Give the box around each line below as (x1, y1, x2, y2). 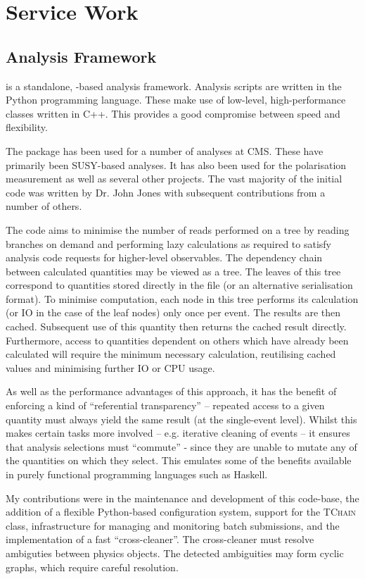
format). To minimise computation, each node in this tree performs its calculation (6, 291, 359, 306)
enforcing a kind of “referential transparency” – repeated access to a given (6, 398, 325, 413)
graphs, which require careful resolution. (6, 559, 179, 574)
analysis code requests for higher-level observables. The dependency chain (6, 250, 323, 265)
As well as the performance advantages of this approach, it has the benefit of (6, 384, 337, 399)
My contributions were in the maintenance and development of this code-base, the (6, 490, 359, 505)
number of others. (6, 199, 82, 213)
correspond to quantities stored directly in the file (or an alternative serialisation (6, 278, 353, 292)
